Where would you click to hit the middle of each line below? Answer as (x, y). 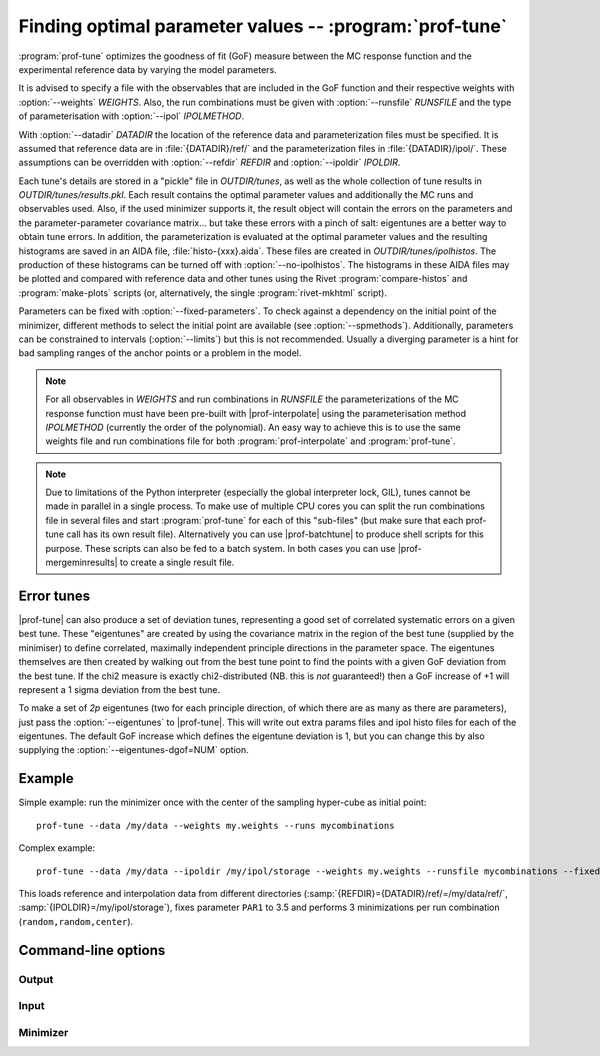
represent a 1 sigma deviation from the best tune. (119, 689)
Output (36, 979)
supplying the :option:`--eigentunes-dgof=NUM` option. (133, 750)
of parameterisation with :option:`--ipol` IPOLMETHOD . (131, 116)
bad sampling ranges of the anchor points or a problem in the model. (160, 353)
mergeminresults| (82, 562)
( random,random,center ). (76, 921)
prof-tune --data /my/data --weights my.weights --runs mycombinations (215, 825)
